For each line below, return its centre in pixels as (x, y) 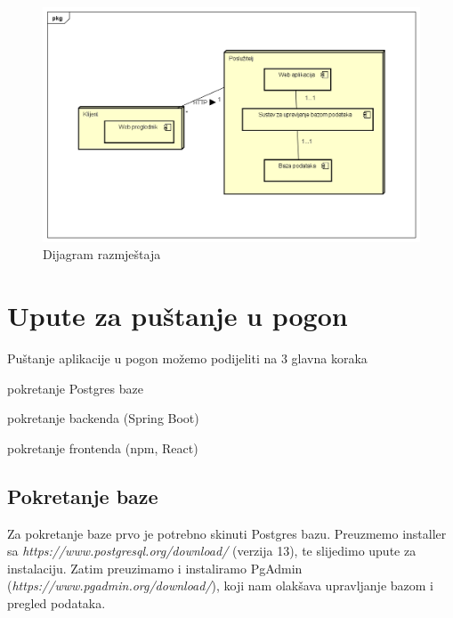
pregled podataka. (57, 603)
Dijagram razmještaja (102, 254)
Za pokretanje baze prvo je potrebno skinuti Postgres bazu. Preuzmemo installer (227, 533)
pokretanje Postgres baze (75, 388)
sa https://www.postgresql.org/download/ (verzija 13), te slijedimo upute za (212, 551)
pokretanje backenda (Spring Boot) (103, 418)
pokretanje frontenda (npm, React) (103, 447)
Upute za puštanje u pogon (178, 316)
